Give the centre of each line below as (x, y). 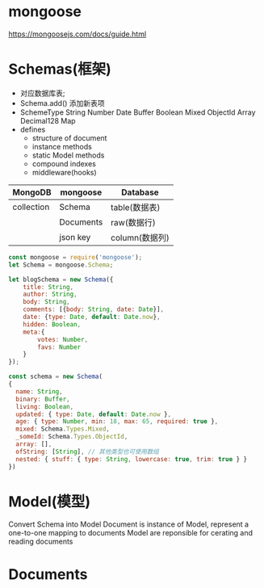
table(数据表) (135, 207)
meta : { (34, 332)
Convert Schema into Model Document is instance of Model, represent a (128, 524)
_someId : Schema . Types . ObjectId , (72, 437)
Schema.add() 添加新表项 (62, 103)
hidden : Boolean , (52, 324)
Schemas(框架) (60, 69)
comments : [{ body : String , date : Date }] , (93, 309)
